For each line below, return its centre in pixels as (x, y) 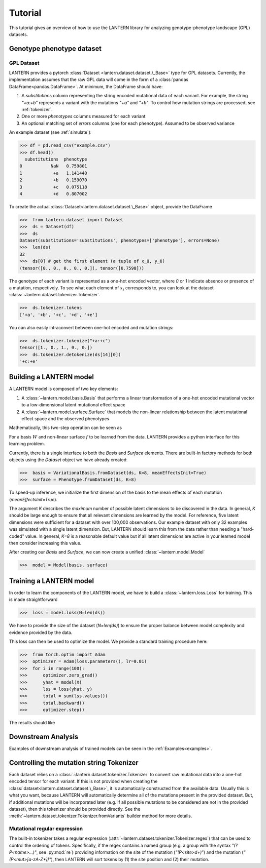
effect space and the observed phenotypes (65, 418)
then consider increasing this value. (45, 543)
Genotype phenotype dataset (55, 49)
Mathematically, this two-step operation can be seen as (66, 428)
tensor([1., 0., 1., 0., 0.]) (56, 348)
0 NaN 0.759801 (53, 166)
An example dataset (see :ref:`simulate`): (50, 132)
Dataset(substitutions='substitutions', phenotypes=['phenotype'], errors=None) (119, 240)
